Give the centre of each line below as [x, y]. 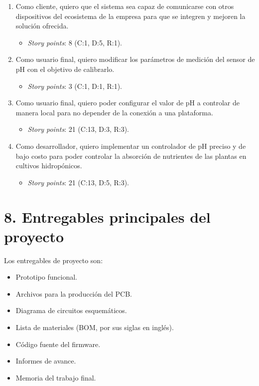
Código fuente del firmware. [58, 344]
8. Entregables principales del [107, 216]
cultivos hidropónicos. [49, 166]
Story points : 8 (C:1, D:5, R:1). [75, 42]
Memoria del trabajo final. [56, 377]
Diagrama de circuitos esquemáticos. [71, 310]
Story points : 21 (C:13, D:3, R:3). [78, 129]
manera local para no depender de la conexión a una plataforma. [114, 112]
